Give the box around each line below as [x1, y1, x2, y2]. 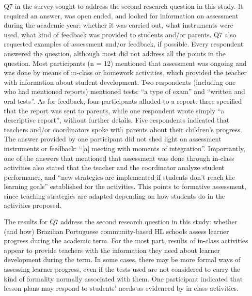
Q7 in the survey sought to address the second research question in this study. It [4, 1, 243, 11]
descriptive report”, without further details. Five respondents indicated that [4, 115, 230, 125]
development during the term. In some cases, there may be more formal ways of [4, 254, 241, 265]
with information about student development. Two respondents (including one [4, 77, 236, 87]
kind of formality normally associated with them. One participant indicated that [4, 273, 243, 283]
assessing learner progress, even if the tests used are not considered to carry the [4, 264, 240, 274]
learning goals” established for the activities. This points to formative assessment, [4, 181, 246, 191]
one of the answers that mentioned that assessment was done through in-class [4, 153, 234, 163]
